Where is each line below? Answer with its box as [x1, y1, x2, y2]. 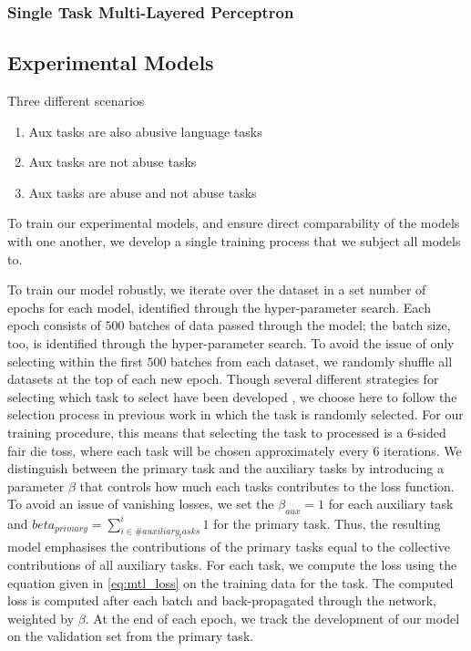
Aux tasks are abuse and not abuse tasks [28, 182, 257, 201]
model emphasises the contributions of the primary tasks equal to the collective [7, 537, 450, 556]
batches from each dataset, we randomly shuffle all [170, 351, 453, 370]
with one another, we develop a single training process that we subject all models [7, 232, 461, 251]
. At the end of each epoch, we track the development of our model [85, 608, 460, 627]
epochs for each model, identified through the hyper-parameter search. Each [7, 297, 431, 316]
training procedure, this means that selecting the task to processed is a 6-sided [7, 422, 446, 441]
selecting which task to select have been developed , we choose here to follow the [7, 387, 457, 406]
